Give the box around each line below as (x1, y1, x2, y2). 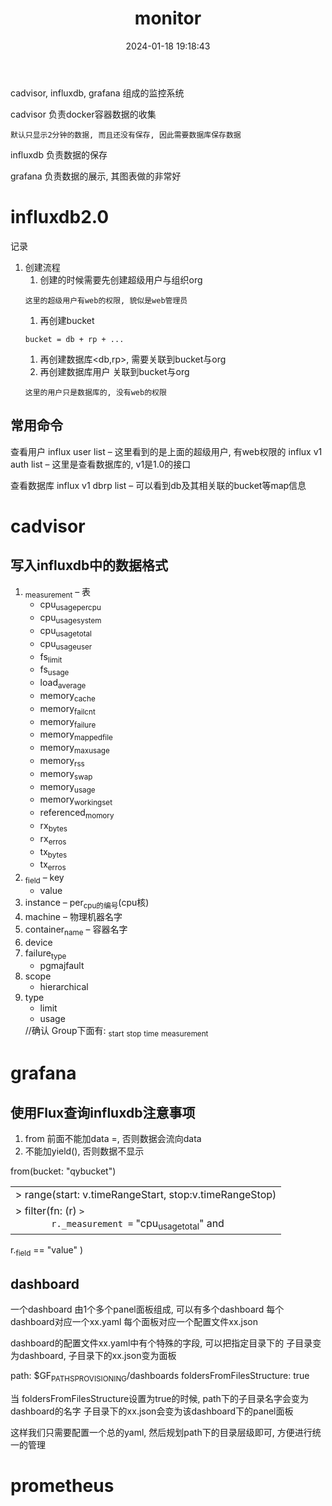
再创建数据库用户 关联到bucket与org (39, 365, 190, 377)
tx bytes (39, 845, 68, 860)
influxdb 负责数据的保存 (10, 148, 108, 161)
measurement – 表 (24, 585, 92, 600)
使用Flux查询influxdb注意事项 (10, 1104, 196, 1121)
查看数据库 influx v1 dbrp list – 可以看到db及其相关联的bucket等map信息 (10, 479, 307, 491)
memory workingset (39, 793, 113, 808)
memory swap (39, 767, 93, 782)
